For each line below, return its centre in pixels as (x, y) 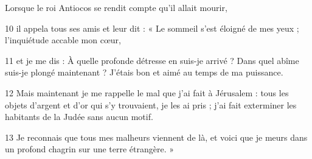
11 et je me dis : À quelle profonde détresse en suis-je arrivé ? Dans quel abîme (152, 60)
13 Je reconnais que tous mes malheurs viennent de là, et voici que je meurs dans (156, 137)
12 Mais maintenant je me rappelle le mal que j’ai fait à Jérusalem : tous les (147, 92)
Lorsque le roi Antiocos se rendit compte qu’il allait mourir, (116, 7)
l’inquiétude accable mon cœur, (63, 40)
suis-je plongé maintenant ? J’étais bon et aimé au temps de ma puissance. (144, 72)
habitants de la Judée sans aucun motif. (79, 117)
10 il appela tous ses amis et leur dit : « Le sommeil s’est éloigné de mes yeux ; (152, 28)
